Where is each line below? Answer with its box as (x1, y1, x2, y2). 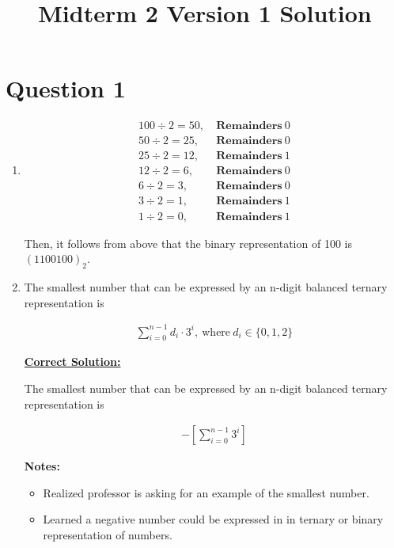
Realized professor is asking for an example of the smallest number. (43, 484, 369, 500)
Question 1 (6, 72, 126, 105)
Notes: (24, 458, 60, 474)
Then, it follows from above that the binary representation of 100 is (24, 234, 352, 251)
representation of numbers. (43, 527, 172, 543)
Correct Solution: (24, 353, 121, 370)
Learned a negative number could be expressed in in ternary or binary (43, 511, 384, 527)
